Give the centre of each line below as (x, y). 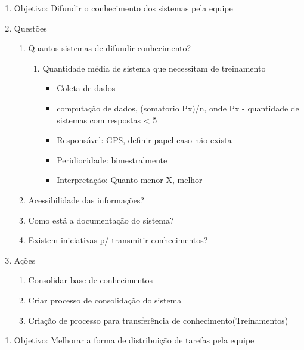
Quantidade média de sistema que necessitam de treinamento (154, 68)
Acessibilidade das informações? (86, 199)
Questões (30, 28)
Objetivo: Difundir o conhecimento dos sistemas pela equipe (123, 8)
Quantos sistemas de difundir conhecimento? (110, 48)
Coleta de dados (86, 88)
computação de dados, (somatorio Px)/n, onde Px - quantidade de (178, 108)
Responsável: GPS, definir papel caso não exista (144, 140)
